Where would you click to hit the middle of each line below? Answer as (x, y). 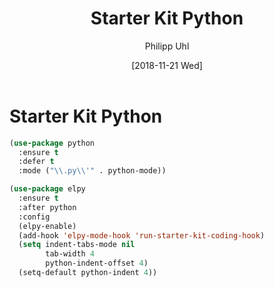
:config (34, 217)
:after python (47, 207)
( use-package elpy (47, 189)
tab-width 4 (70, 254)
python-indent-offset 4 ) (97, 263)
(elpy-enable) (47, 226)
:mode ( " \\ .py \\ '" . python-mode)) (92, 171)
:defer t (36, 162)
